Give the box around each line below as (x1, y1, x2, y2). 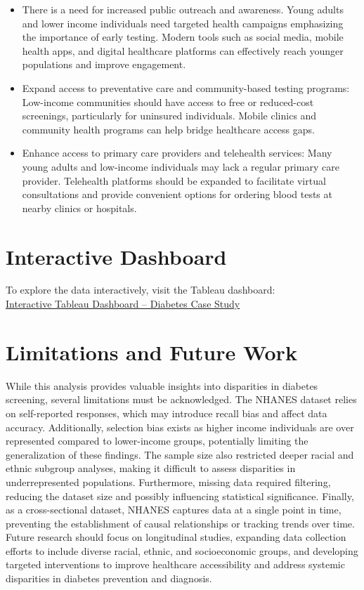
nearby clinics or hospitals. (22, 200, 137, 215)
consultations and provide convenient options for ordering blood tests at (22, 187, 332, 202)
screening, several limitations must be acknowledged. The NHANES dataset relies (6, 392, 357, 407)
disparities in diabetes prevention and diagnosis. (6, 571, 212, 586)
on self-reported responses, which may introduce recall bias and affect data (6, 405, 327, 420)
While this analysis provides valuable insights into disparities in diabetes (6, 378, 318, 393)
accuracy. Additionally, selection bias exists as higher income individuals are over (6, 419, 354, 434)
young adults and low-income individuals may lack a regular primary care (22, 159, 339, 173)
